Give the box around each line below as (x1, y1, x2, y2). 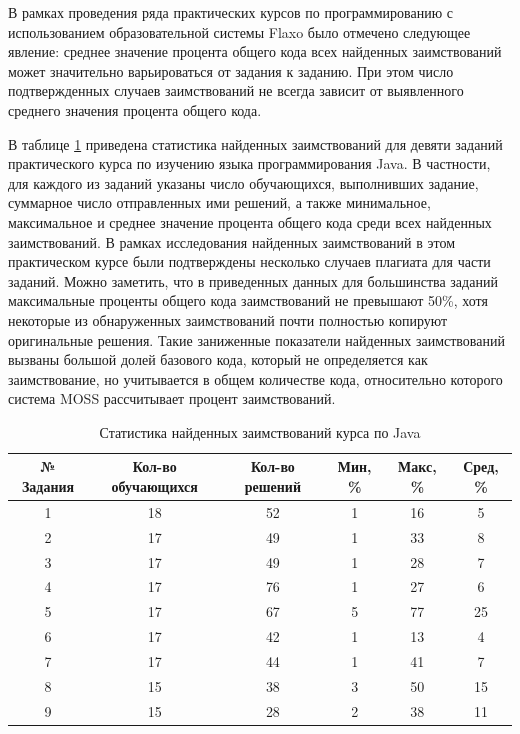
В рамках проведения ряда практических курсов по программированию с (8, 2, 454, 22)
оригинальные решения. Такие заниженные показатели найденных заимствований (8, 329, 505, 350)
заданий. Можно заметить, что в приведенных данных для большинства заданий (8, 270, 498, 291)
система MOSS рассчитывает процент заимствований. (8, 388, 336, 409)
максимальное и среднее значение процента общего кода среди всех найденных (8, 211, 492, 232)
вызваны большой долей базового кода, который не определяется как (8, 349, 428, 370)
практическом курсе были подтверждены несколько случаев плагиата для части (8, 251, 491, 272)
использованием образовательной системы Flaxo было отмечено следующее (8, 21, 471, 42)
